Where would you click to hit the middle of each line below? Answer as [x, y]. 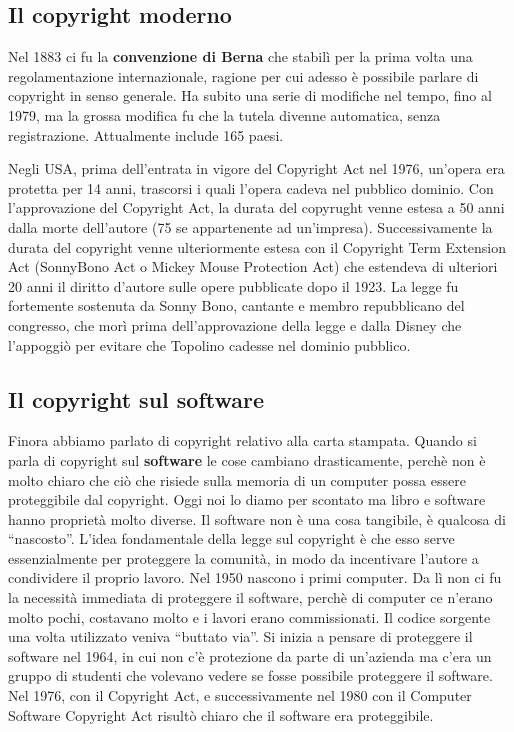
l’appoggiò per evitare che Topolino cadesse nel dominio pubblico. [209, 344]
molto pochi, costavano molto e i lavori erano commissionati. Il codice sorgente [249, 616]
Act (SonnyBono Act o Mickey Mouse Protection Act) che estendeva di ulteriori [253, 266]
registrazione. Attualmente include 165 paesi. [146, 134]
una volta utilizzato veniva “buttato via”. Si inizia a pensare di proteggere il [240, 636]
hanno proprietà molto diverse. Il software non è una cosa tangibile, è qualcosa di [257, 518]
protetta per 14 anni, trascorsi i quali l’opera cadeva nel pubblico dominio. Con [251, 187]
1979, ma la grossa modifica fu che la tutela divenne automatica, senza [224, 114]
